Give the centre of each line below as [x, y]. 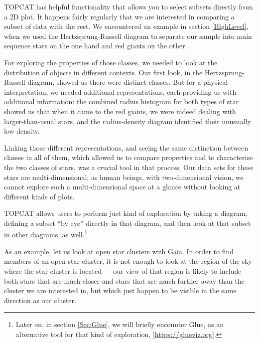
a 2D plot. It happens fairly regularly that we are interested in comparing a [119, 16]
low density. [22, 131]
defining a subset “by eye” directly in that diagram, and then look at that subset [128, 223]
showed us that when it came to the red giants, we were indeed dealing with [120, 111]
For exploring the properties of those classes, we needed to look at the [111, 62]
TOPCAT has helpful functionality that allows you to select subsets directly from [129, 6]
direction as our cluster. [40, 300]
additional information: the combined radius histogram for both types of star [122, 101]
